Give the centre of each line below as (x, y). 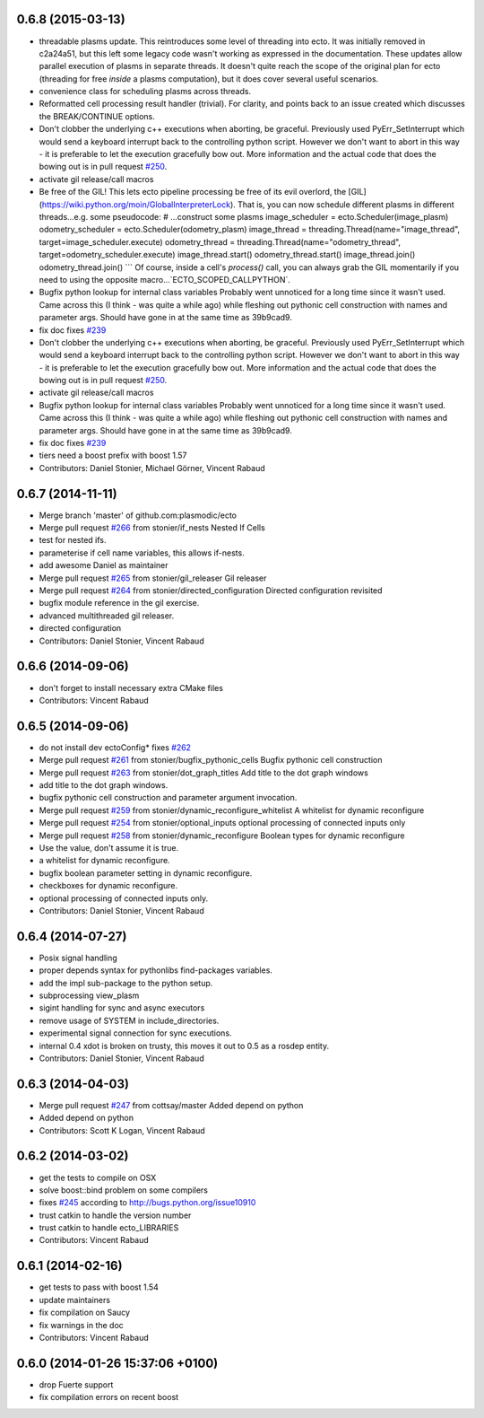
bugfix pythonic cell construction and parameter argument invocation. (168, 798)
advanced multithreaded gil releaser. (107, 616)
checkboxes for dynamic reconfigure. (108, 886)
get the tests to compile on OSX (98, 1177)
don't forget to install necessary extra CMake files (131, 687)
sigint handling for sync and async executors (122, 1008)
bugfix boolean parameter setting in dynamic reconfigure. (146, 873)
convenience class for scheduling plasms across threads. (145, 92)
